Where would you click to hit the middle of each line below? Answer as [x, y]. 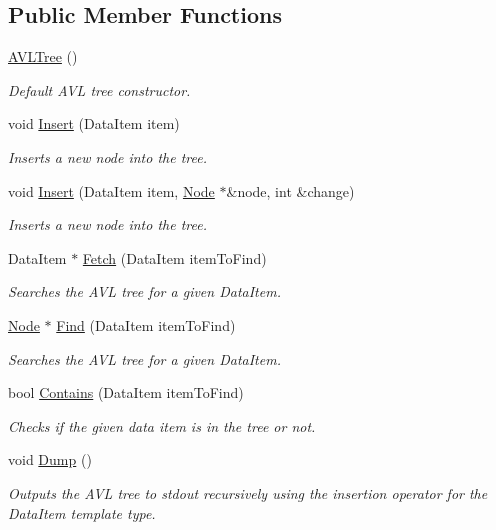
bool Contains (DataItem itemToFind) [126, 392]
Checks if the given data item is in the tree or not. [162, 425]
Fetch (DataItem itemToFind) [174, 257]
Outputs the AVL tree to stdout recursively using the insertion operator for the [248, 492]
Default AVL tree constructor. [99, 89]
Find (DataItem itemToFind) [146, 324]
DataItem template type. [82, 512]
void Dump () [50, 459]
